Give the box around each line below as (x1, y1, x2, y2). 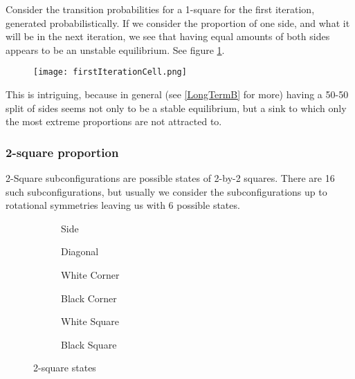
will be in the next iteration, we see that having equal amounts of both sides (6, 29, 330, 44)
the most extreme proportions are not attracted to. (6, 114, 222, 129)
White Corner (61, 268, 120, 281)
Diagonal (61, 244, 99, 259)
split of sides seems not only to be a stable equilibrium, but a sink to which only (6, 100, 347, 115)
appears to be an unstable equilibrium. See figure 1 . (6, 42, 225, 57)
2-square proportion (6, 143, 119, 160)
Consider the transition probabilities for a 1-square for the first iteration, (6, 2, 315, 16)
